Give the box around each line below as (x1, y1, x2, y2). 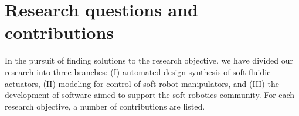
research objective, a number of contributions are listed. (5, 100, 205, 112)
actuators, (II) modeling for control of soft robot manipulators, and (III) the (5, 77, 279, 89)
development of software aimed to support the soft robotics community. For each (5, 89, 295, 101)
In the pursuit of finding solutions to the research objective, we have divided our (5, 54, 294, 66)
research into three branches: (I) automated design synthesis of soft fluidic (5, 65, 271, 78)
